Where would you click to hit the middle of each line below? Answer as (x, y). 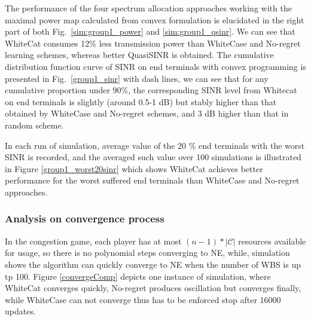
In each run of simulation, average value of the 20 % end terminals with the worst (155, 145)
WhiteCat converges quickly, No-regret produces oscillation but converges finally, (153, 288)
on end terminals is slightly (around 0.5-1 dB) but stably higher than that (141, 101)
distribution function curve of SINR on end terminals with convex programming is (155, 66)
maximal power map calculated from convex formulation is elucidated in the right (155, 19)
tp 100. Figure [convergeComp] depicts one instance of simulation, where (138, 276)
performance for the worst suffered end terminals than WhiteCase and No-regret (152, 180)
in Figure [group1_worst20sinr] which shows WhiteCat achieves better (134, 168)
